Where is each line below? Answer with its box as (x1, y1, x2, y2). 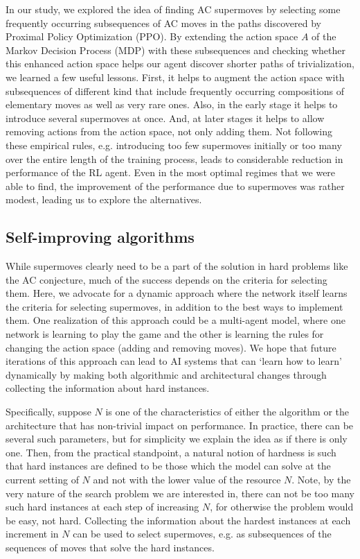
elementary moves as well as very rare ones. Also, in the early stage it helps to (6, 97, 338, 112)
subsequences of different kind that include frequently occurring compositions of (6, 83, 345, 98)
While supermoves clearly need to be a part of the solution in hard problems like (6, 259, 348, 273)
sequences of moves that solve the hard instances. (6, 540, 215, 554)
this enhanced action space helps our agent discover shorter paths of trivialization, (6, 56, 354, 71)
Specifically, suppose (6, 404, 91, 419)
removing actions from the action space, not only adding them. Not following (6, 124, 332, 139)
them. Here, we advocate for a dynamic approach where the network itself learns (6, 286, 348, 300)
